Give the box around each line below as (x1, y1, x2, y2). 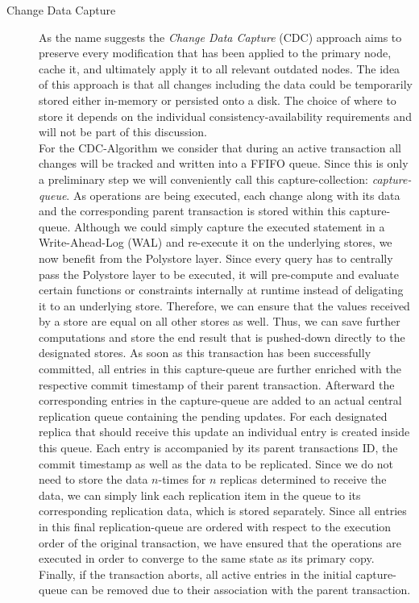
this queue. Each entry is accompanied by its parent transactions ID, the (39, 439, 398, 456)
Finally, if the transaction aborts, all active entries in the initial (39, 565, 352, 582)
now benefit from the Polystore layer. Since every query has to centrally (39, 249, 393, 266)
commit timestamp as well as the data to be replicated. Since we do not (39, 455, 394, 472)
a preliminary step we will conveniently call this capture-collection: (39, 170, 368, 187)
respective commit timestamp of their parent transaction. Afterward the (39, 376, 395, 393)
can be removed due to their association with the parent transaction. (71, 581, 411, 598)
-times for (158, 471, 206, 488)
